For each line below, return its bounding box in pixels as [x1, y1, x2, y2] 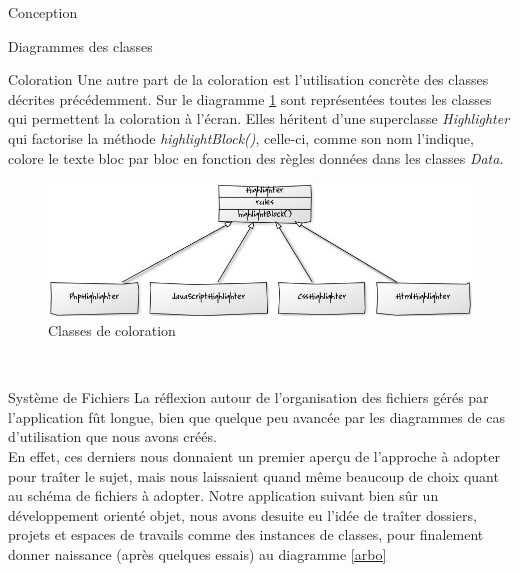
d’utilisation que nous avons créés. [8, 426, 217, 447]
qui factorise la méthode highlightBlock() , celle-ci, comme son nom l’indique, [8, 127, 474, 148]
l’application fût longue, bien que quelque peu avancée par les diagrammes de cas [8, 406, 505, 427]
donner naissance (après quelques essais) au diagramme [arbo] [8, 543, 387, 564]
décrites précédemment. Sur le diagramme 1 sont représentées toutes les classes [8, 88, 492, 109]
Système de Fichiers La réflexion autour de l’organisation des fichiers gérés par [8, 387, 489, 408]
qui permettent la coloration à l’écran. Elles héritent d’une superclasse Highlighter [8, 108, 510, 129]
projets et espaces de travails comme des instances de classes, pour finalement [8, 524, 484, 545]
